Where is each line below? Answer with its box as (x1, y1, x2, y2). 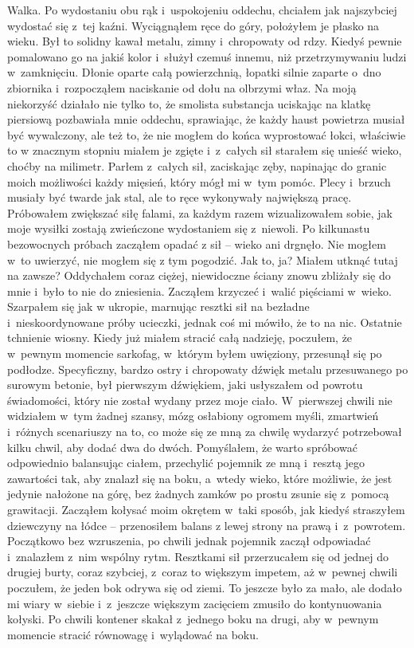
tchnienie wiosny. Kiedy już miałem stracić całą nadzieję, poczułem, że (7, 329, 353, 346)
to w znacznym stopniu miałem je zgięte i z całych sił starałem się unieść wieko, (7, 142, 402, 159)
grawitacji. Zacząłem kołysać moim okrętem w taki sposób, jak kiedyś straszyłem (7, 501, 405, 517)
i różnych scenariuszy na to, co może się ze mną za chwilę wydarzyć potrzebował (7, 423, 402, 440)
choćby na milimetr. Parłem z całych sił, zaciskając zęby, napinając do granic (7, 157, 387, 174)
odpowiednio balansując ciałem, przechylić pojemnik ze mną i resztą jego (7, 454, 365, 471)
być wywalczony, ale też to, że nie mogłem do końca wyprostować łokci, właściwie (7, 126, 406, 143)
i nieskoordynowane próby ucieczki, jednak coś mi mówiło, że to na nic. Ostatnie (7, 313, 402, 330)
